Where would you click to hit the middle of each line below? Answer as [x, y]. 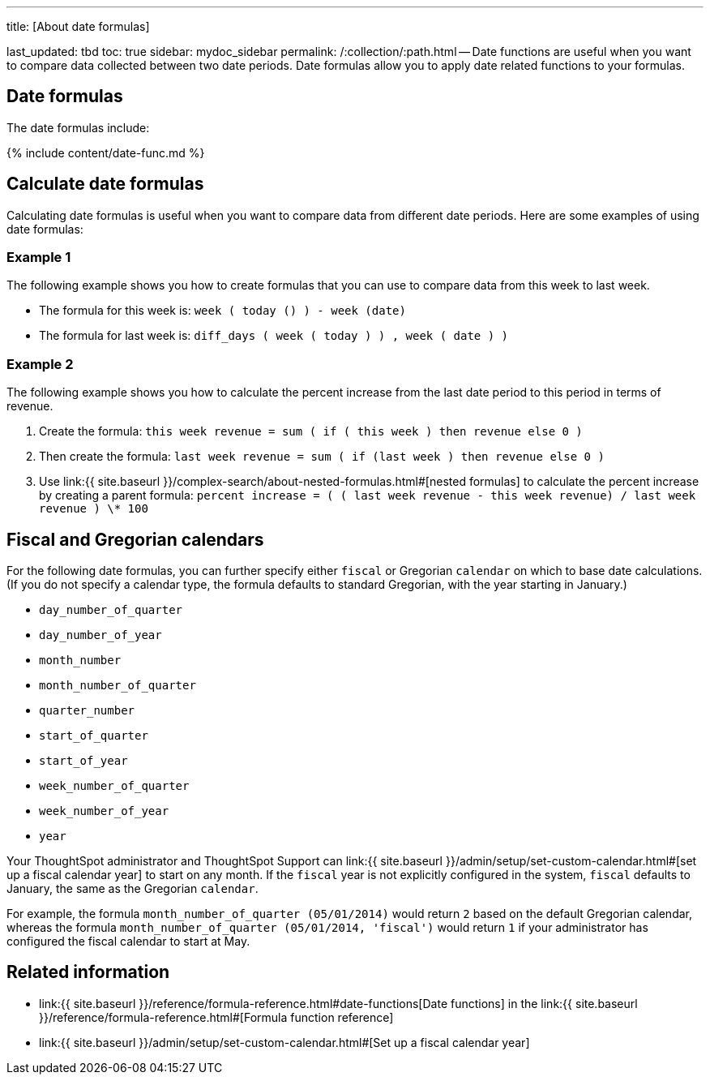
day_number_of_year [101, 635]
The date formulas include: [78, 127]
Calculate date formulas [105, 184]
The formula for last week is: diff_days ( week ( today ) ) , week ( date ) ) [274, 336]
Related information [88, 972]
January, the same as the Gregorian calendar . [133, 889]
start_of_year [83, 761]
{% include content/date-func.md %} [106, 152]
